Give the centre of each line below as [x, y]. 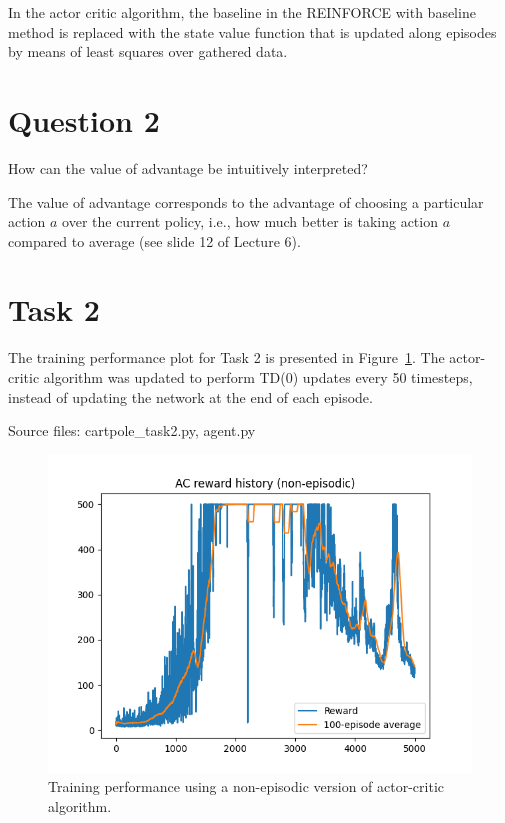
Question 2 [84, 119]
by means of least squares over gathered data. [148, 51]
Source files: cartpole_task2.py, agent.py [132, 430]
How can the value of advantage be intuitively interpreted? [188, 167]
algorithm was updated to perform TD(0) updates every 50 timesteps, [258, 377]
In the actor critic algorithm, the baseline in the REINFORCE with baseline [242, 12]
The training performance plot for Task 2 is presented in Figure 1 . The [226, 357]
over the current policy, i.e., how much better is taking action [250, 221]
